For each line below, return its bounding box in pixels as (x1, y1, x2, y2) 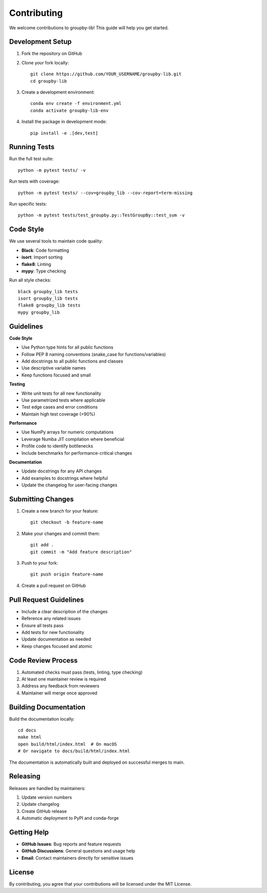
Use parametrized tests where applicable (21, 397, 106, 403)
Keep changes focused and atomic (21, 643, 92, 649)
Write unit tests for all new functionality (21, 390, 101, 396)
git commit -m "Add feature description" (30, 549, 132, 555)
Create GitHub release (21, 808, 67, 814)
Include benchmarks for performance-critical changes (21, 450, 133, 456)
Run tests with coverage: (9, 178, 60, 184)
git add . (30, 542, 54, 548)
